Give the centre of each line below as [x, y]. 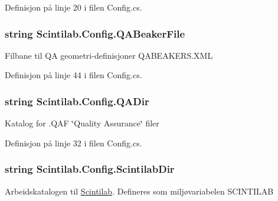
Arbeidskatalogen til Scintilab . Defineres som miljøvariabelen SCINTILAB [139, 191]
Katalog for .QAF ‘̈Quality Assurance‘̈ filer [82, 123]
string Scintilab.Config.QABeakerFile [95, 33]
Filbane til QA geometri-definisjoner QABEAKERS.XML [109, 55]
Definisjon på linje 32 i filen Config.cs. [73, 143]
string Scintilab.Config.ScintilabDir [90, 169]
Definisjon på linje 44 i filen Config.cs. [73, 75]
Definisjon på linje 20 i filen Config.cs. [73, 7]
